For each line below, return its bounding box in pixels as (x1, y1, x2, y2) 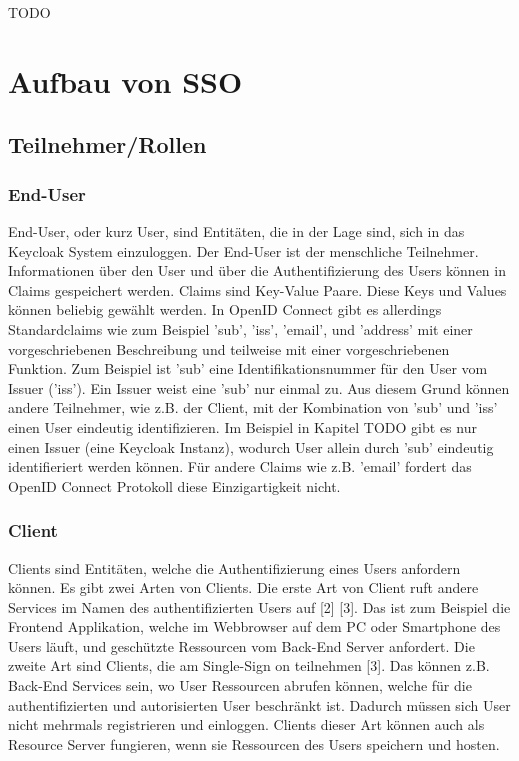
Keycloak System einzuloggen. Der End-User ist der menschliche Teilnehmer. (8, 240, 479, 261)
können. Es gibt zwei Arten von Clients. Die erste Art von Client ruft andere (8, 577, 479, 598)
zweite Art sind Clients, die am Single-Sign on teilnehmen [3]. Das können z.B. (8, 655, 490, 676)
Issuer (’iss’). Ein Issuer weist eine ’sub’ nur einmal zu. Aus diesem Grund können (8, 377, 510, 398)
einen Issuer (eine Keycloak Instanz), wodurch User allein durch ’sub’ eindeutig (8, 436, 494, 457)
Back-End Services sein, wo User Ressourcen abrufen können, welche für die (8, 675, 472, 696)
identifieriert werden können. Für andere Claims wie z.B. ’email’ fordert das (8, 456, 472, 477)
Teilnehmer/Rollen (8, 129, 207, 160)
